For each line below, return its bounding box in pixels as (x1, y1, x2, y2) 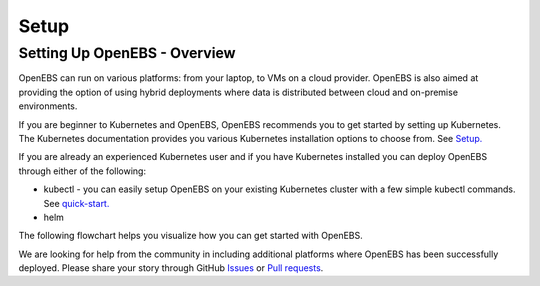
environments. (18, 100, 78, 112)
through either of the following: (18, 165, 147, 177)
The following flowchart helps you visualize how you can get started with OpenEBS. (18, 230, 364, 242)
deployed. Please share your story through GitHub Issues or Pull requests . (18, 262, 324, 274)
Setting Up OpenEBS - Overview (18, 44, 236, 62)
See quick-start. (43, 197, 110, 209)
